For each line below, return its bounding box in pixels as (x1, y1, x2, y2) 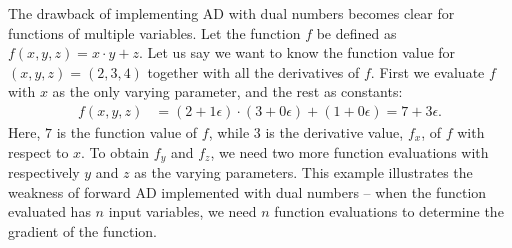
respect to (8, 141, 69, 162)
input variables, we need (108, 201, 257, 222)
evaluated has (8, 201, 91, 222)
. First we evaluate (370, 61, 485, 82)
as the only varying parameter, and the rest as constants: (52, 81, 403, 102)
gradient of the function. (8, 220, 158, 241)
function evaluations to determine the (274, 201, 504, 222)
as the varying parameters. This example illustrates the (134, 162, 473, 183)
